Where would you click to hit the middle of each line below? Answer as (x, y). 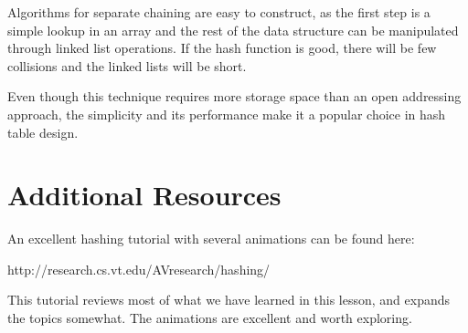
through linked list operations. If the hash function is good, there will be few (222, 48)
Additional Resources (144, 195)
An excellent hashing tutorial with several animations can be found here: (211, 239)
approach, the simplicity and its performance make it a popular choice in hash (227, 114)
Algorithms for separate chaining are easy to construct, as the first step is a (219, 12)
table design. (43, 132)
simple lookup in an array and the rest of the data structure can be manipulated (233, 30)
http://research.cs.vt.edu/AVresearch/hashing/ (139, 269)
